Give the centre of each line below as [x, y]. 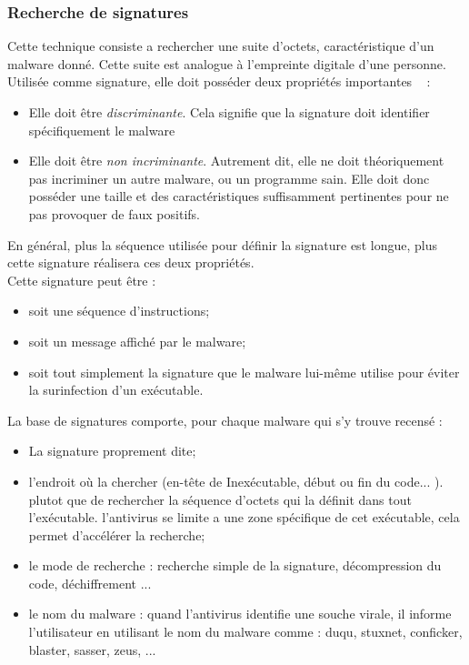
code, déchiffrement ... [90, 583]
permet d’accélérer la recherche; [117, 534]
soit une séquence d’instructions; [119, 311]
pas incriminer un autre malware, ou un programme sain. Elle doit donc [229, 178]
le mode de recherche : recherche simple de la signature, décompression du [235, 565]
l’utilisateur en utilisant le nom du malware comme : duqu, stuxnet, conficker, [245, 632]
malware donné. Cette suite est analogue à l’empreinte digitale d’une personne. [227, 63]
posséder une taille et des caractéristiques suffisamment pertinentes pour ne [239, 196]
